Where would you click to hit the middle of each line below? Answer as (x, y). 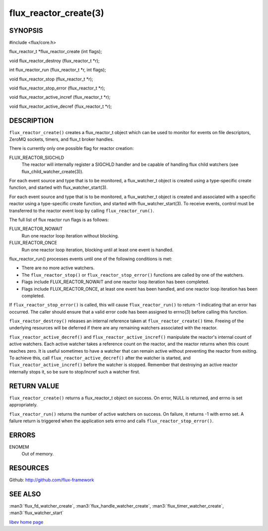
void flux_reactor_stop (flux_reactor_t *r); (51, 79)
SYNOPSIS (26, 31)
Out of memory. (38, 454)
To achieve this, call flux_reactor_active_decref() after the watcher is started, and (100, 358)
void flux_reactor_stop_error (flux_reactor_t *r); (57, 88)
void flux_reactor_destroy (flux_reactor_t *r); (54, 61)
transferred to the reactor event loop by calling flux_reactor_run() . (82, 211)
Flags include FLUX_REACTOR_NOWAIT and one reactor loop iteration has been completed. (115, 282)
